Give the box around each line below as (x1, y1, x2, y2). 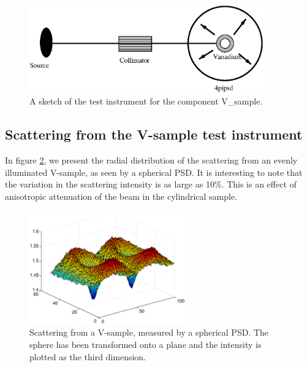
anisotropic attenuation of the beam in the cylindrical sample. (5, 189, 238, 202)
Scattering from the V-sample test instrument (5, 125, 303, 144)
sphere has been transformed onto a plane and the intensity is (29, 338, 262, 350)
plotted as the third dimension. (29, 350, 146, 363)
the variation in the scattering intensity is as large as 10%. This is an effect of (5, 178, 297, 191)
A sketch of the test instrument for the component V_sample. (29, 95, 263, 108)
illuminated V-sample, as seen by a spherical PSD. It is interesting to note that (5, 165, 303, 178)
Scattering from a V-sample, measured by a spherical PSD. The (29, 326, 269, 339)
